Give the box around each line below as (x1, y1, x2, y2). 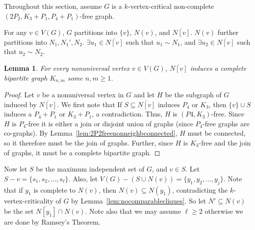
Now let (4, 164, 27, 174)
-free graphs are (203, 118, 250, 128)
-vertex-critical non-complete (127, 1, 214, 11)
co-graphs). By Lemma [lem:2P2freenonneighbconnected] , (4, 128, 178, 138)
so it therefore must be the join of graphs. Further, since (4, 137, 173, 147)
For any (4, 27, 27, 37)
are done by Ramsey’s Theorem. (4, 217, 101, 227)
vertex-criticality (4, 195, 53, 205)
